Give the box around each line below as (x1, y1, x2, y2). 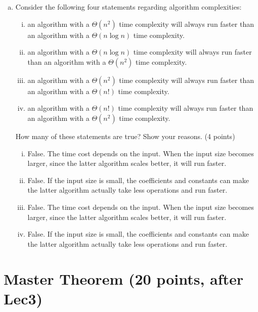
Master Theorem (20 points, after (4, 268, 244, 289)
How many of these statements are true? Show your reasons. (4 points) (15, 130, 235, 141)
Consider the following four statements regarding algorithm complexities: (15, 2, 242, 12)
